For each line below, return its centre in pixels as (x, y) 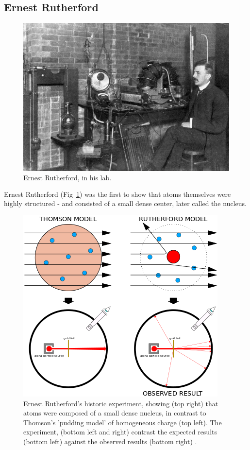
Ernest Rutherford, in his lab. (67, 178)
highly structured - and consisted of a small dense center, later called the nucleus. (125, 203)
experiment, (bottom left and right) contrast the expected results (120, 432)
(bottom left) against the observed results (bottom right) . (110, 441)
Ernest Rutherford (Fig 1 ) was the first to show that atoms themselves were (117, 194)
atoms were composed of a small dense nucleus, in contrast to (115, 413)
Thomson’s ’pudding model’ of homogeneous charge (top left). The (123, 422)
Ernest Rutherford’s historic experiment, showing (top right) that (121, 403)
